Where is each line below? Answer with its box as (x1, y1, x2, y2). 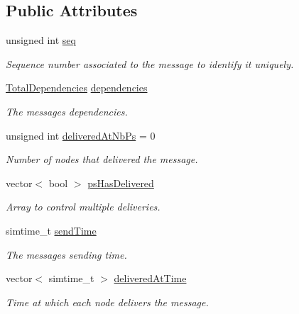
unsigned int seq (6, 33, 76, 47)
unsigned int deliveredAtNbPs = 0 (6, 128, 156, 142)
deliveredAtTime (114, 271, 187, 286)
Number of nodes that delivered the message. (6, 152, 198, 167)
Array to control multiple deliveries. (6, 199, 161, 214)
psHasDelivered (87, 175, 154, 190)
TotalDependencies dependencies (6, 80, 148, 95)
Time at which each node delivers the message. (6, 294, 209, 309)
